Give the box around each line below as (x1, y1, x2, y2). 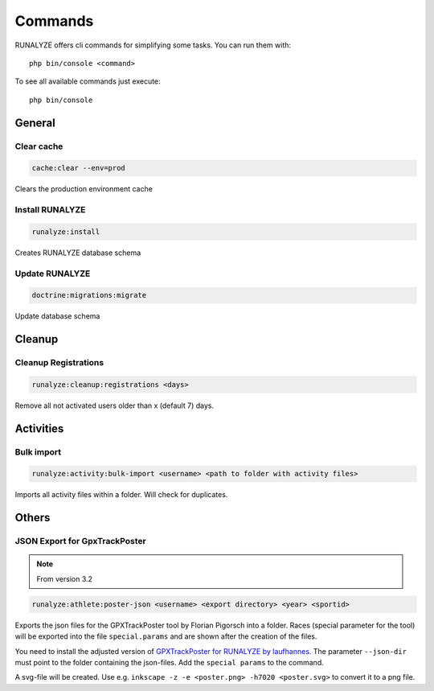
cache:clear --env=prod (31, 163, 126, 173)
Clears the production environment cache (14, 184, 153, 194)
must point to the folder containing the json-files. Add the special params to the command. (14, 657, 325, 667)
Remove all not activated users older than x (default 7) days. (14, 401, 215, 410)
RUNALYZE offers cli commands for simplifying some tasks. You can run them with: (14, 40, 292, 50)
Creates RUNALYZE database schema (14, 248, 141, 257)
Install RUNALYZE (14, 204, 86, 216)
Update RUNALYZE (14, 268, 91, 279)
